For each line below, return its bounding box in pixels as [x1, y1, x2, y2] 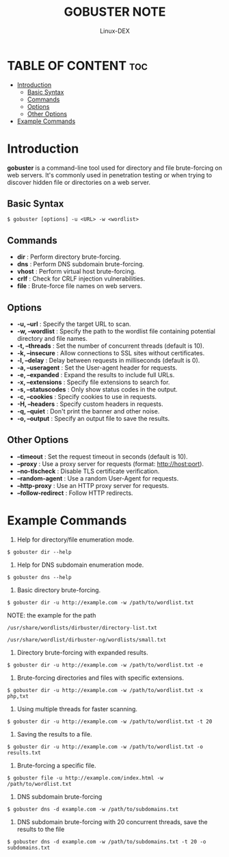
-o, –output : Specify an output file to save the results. [16, 415, 170, 423]
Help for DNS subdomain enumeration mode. [16, 561, 144, 569]
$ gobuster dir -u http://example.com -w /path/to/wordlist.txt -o [7, 743, 204, 750]
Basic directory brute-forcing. [16, 586, 101, 594]
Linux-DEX [100, 27, 130, 35]
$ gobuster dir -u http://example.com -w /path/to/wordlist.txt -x [7, 687, 204, 693]
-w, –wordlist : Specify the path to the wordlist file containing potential [16, 327, 215, 335]
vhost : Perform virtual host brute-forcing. [16, 268, 136, 276]
